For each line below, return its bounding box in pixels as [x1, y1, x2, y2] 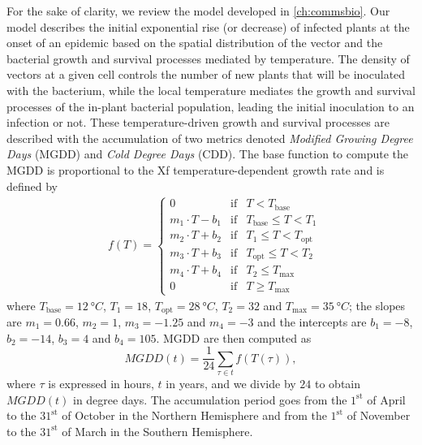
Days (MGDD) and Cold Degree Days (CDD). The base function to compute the [6, 145, 408, 162]
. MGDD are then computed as [156, 329, 312, 346]
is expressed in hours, [48, 375, 154, 391]
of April [367, 391, 406, 408]
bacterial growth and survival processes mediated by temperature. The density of [6, 50, 410, 67]
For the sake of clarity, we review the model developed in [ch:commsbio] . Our [6, 2, 390, 19]
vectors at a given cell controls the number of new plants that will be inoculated [6, 66, 406, 83]
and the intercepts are [257, 313, 367, 331]
